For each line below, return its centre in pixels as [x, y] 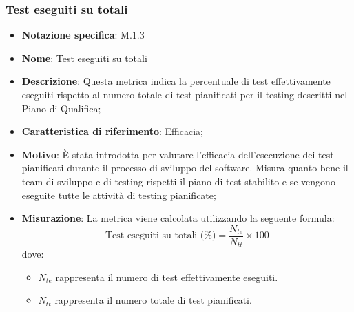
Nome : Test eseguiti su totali [84, 58]
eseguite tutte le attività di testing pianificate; [119, 195]
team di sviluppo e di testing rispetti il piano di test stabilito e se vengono [178, 181]
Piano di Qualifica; [61, 108]
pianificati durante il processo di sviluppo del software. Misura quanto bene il [185, 168]
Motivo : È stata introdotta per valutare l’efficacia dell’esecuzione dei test [178, 154]
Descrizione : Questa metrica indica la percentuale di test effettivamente [176, 81]
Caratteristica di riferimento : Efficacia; [112, 131]
